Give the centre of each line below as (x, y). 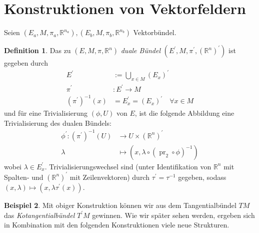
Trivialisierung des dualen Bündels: (58, 123)
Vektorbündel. (155, 32)
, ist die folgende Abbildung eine (184, 113)
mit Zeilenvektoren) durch (109, 177)
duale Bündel (140, 50)
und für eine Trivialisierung (46, 113)
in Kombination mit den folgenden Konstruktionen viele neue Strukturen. (117, 225)
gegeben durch (26, 63)
